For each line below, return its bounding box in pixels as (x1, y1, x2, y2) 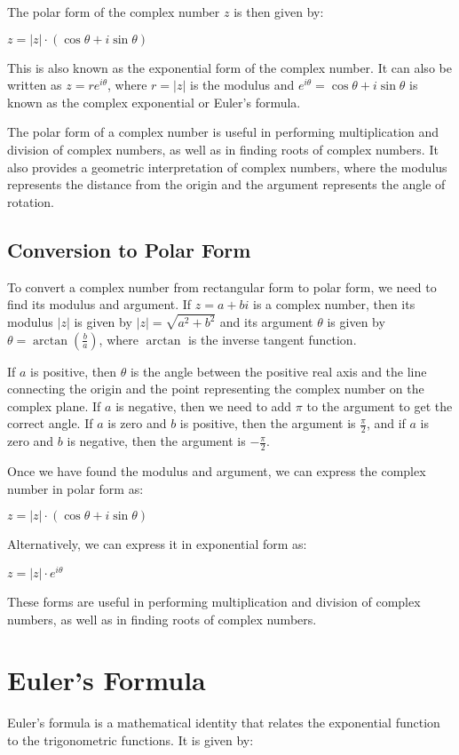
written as (7, 75, 62, 94)
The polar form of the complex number (7, 3, 220, 20)
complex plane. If (7, 396, 101, 415)
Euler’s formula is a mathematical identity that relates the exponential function (7, 713, 440, 732)
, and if (366, 414, 406, 433)
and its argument (219, 313, 313, 331)
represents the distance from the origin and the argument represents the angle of (7, 175, 446, 194)
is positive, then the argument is (179, 414, 356, 433)
